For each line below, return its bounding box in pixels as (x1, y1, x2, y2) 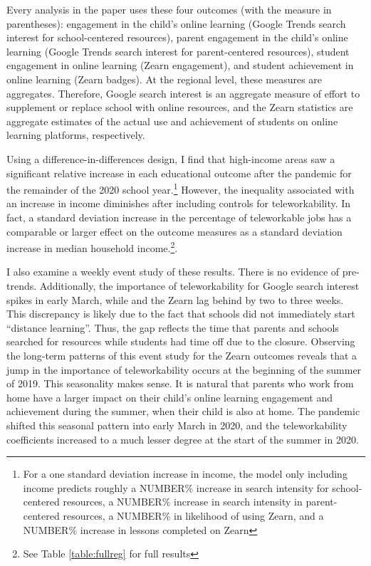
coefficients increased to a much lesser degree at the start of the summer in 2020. (6, 431, 359, 446)
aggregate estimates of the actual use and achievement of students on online (6, 113, 338, 128)
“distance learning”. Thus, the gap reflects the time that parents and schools (6, 320, 339, 335)
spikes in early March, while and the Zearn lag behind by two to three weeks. (6, 292, 344, 307)
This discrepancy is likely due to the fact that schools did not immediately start (6, 306, 355, 321)
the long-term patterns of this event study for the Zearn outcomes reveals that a (6, 347, 357, 362)
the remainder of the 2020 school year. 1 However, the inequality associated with (6, 180, 355, 196)
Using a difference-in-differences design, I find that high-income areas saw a (6, 151, 335, 166)
